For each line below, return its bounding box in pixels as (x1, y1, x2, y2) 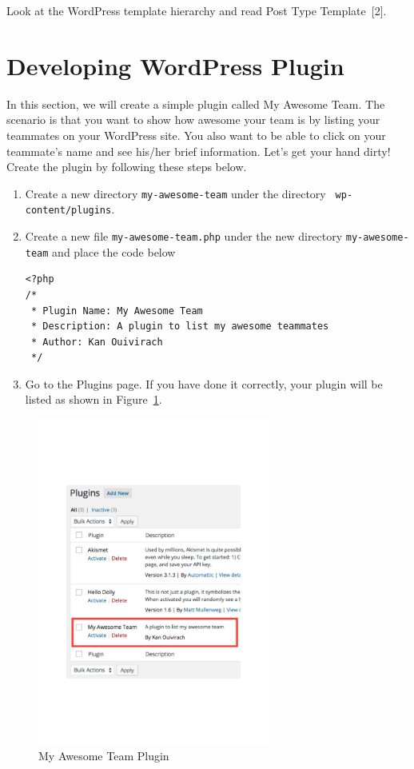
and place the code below (52, 243, 176, 260)
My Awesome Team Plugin (38, 747, 169, 764)
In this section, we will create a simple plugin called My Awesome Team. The (6, 95, 385, 112)
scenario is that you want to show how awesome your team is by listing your (6, 111, 380, 128)
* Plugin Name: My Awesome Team (30, 305, 203, 317)
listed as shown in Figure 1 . (25, 391, 162, 408)
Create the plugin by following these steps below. (6, 158, 247, 175)
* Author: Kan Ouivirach (30, 336, 163, 348)
